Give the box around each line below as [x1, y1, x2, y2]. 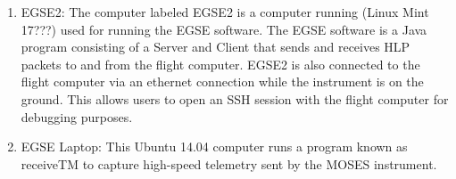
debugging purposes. [21, 107, 133, 126]
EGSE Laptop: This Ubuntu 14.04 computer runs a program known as [21, 137, 408, 156]
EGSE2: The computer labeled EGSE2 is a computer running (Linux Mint [21, 3, 429, 20]
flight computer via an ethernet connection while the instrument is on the [21, 72, 424, 91]
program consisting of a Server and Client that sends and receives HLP [21, 37, 410, 56]
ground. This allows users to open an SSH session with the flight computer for [21, 89, 449, 108]
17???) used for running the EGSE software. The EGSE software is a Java [21, 20, 427, 38]
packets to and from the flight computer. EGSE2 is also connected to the [21, 54, 420, 73]
